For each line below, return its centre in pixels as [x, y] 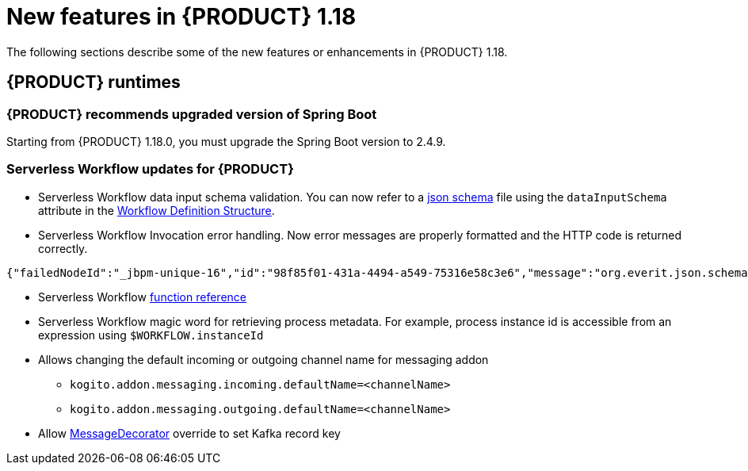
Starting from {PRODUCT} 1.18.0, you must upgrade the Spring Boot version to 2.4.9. [226, 141]
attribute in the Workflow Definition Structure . [156, 210]
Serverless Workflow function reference [142, 297]
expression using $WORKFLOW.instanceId [151, 335]
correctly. [63, 248]
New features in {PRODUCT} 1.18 [181, 17]
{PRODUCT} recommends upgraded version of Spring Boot [192, 114]
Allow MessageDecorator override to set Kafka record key [189, 433]
